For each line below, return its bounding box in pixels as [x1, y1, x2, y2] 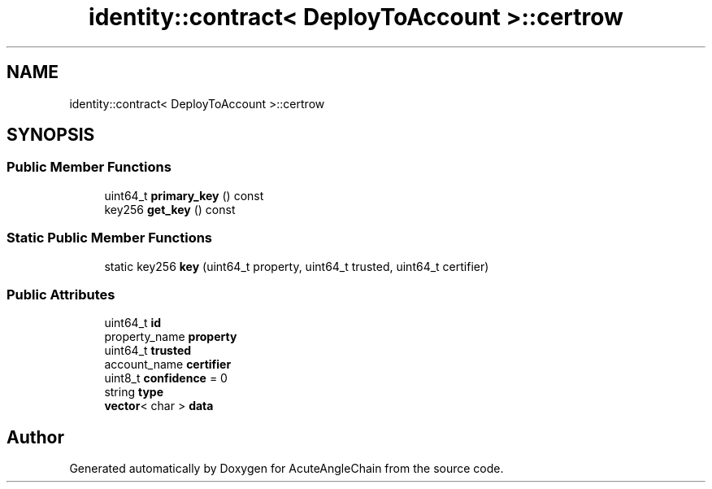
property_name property [104, 330, 237, 344]
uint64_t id [104, 316, 162, 330]
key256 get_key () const [104, 202, 236, 216]
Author [7, 426, 64, 448]
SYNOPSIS [7, 124, 95, 146]
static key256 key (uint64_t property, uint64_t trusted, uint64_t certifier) [104, 259, 489, 273]
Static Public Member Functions [7, 229, 213, 247]
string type [104, 385, 163, 399]
